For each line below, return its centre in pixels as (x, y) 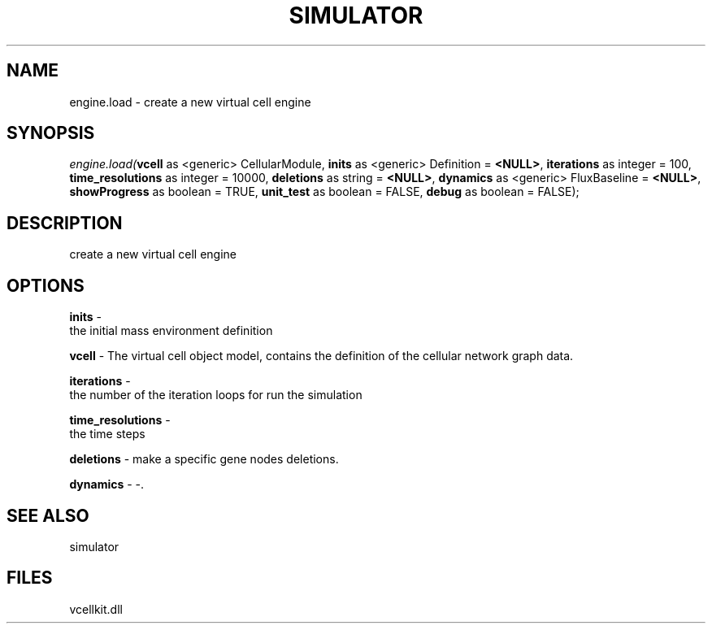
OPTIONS (46, 285)
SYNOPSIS (51, 133)
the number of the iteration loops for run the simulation (216, 395)
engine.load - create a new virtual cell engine (190, 102)
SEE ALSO (48, 515)
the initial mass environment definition (171, 331)
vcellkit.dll (96, 609)
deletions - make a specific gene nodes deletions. (204, 459)
